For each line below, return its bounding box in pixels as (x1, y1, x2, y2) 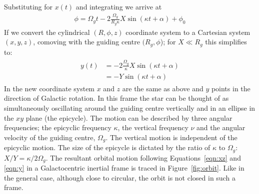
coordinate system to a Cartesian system (125, 26, 250, 37)
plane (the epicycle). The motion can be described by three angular (25, 112, 232, 123)
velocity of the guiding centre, (4, 132, 95, 142)
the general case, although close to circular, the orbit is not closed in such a (4, 172, 235, 183)
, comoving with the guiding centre (33, 36, 140, 47)
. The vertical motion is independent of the (105, 132, 237, 142)
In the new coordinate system (4, 83, 95, 93)
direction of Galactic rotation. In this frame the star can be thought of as (4, 93, 229, 103)
